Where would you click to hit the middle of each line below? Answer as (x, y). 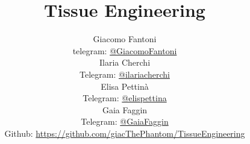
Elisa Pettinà (125, 86)
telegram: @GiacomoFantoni (125, 50)
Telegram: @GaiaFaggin (125, 121)
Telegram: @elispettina (125, 98)
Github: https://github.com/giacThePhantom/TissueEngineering (125, 133)
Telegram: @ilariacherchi (125, 74)
